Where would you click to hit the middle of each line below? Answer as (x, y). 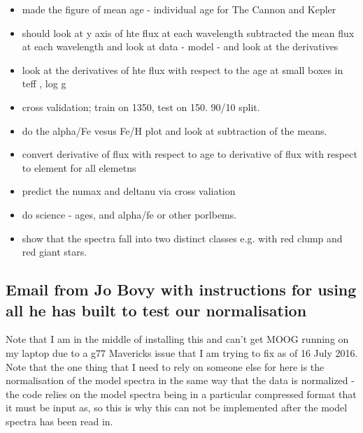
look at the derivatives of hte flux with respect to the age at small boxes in (183, 69)
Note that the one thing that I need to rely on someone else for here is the (165, 366)
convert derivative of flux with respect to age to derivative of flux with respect (190, 154)
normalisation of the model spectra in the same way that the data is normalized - (180, 380)
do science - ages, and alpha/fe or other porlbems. (129, 214)
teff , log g (44, 83)
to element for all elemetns (79, 167)
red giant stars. (55, 252)
